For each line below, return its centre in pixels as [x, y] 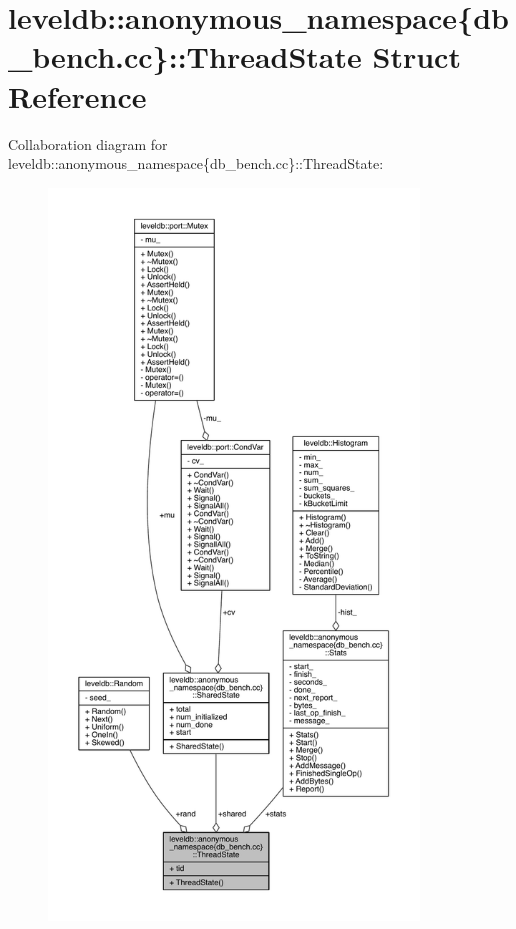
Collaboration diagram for [88, 143]
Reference [77, 95]
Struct [416, 56]
